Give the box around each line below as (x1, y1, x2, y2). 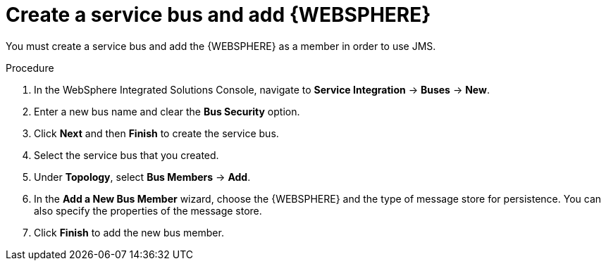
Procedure (6, 61, 54, 74)
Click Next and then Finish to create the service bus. (34, 127, 279, 139)
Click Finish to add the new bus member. (34, 226, 224, 239)
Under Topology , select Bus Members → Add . (34, 170, 251, 183)
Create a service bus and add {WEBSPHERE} (6, 3, 431, 27)
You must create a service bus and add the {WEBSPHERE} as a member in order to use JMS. (6, 39, 436, 52)
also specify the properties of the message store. (34, 204, 262, 217)
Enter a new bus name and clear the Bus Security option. (34, 105, 300, 118)
